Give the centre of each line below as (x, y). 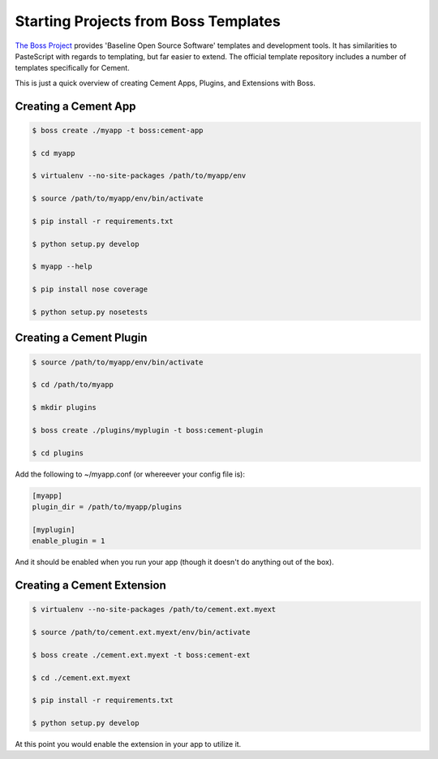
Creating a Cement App (75, 106)
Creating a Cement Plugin (81, 338)
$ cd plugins (58, 453)
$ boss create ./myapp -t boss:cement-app (118, 130)
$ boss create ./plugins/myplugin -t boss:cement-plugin (148, 430)
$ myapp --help (62, 267)
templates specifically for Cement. (72, 68)
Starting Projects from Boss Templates (148, 21)
